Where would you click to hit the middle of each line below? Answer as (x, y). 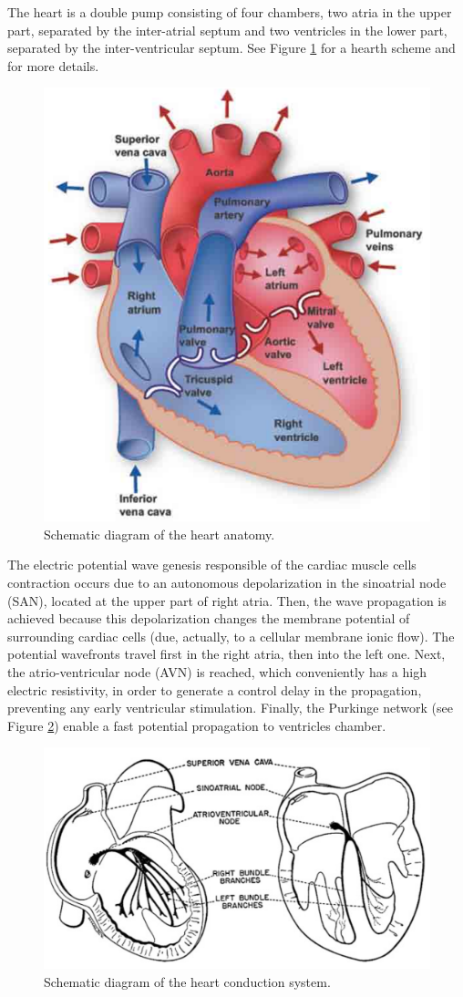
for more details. (53, 65)
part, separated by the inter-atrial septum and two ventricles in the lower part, (227, 30)
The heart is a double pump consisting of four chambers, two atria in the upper (230, 12)
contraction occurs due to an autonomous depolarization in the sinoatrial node (227, 583)
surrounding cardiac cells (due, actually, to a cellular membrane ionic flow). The (231, 636)
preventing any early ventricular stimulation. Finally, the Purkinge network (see (230, 708)
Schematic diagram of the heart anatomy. (159, 534)
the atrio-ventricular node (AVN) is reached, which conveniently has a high (217, 672)
